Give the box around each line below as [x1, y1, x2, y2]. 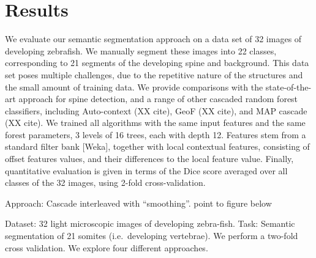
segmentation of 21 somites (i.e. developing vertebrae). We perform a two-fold [5, 229, 298, 242]
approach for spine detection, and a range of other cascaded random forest [18, 92, 298, 105]
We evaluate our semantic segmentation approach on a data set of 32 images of [5, 32, 302, 45]
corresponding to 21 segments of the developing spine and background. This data [5, 56, 309, 69]
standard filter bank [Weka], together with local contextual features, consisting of [5, 140, 310, 153]
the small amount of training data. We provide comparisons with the [5, 80, 263, 93]
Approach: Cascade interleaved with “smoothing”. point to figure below [5, 196, 272, 209]
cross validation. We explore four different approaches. [5, 241, 208, 254]
